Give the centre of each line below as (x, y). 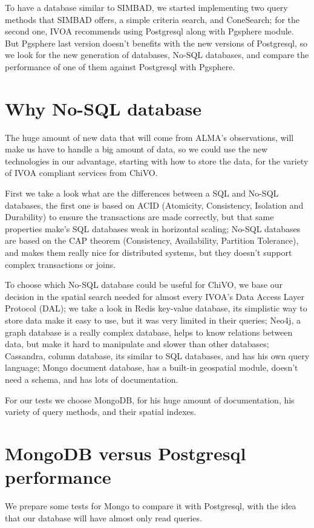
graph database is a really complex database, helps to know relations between (149, 332)
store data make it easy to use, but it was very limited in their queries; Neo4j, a (153, 320)
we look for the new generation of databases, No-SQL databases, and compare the (157, 55)
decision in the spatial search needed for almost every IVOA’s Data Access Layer (155, 296)
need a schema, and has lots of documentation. (92, 379)
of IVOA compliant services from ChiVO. (81, 173)
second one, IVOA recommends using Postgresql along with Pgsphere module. (149, 31)
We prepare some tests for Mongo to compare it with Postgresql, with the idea (151, 506)
